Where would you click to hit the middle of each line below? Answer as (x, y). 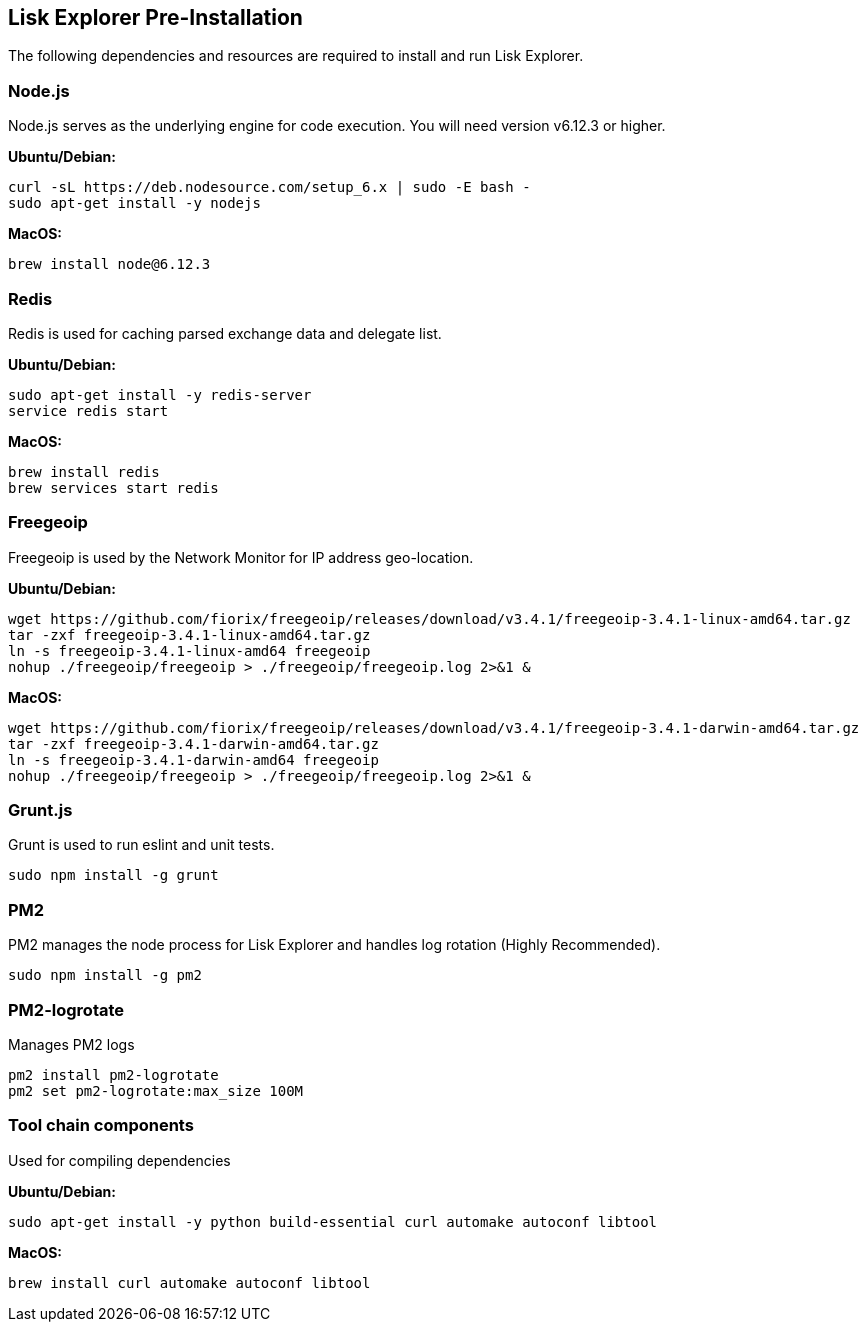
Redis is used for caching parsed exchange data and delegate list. (225, 333)
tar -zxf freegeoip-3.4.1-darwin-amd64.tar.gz (193, 743)
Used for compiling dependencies (119, 1160)
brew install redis (84, 471)
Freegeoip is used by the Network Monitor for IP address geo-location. (241, 557)
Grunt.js (40, 810)
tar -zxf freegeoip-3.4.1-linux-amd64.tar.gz (189, 634)
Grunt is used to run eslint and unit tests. (141, 845)
